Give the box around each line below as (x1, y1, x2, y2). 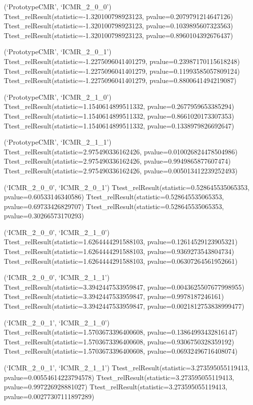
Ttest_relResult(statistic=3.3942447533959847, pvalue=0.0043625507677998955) (4, 281, 245, 292)
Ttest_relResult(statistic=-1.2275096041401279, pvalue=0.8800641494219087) (4, 75, 236, 85)
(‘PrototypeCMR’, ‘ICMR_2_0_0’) (4, 1, 112, 11)
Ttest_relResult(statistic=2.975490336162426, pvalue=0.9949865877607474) (4, 156, 231, 166)
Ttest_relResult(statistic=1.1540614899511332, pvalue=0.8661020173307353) (4, 110, 234, 121)
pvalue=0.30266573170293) (4, 211, 84, 221)
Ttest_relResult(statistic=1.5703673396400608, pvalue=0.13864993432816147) (4, 327, 238, 337)
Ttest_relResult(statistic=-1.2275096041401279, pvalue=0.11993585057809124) (4, 65, 240, 76)
